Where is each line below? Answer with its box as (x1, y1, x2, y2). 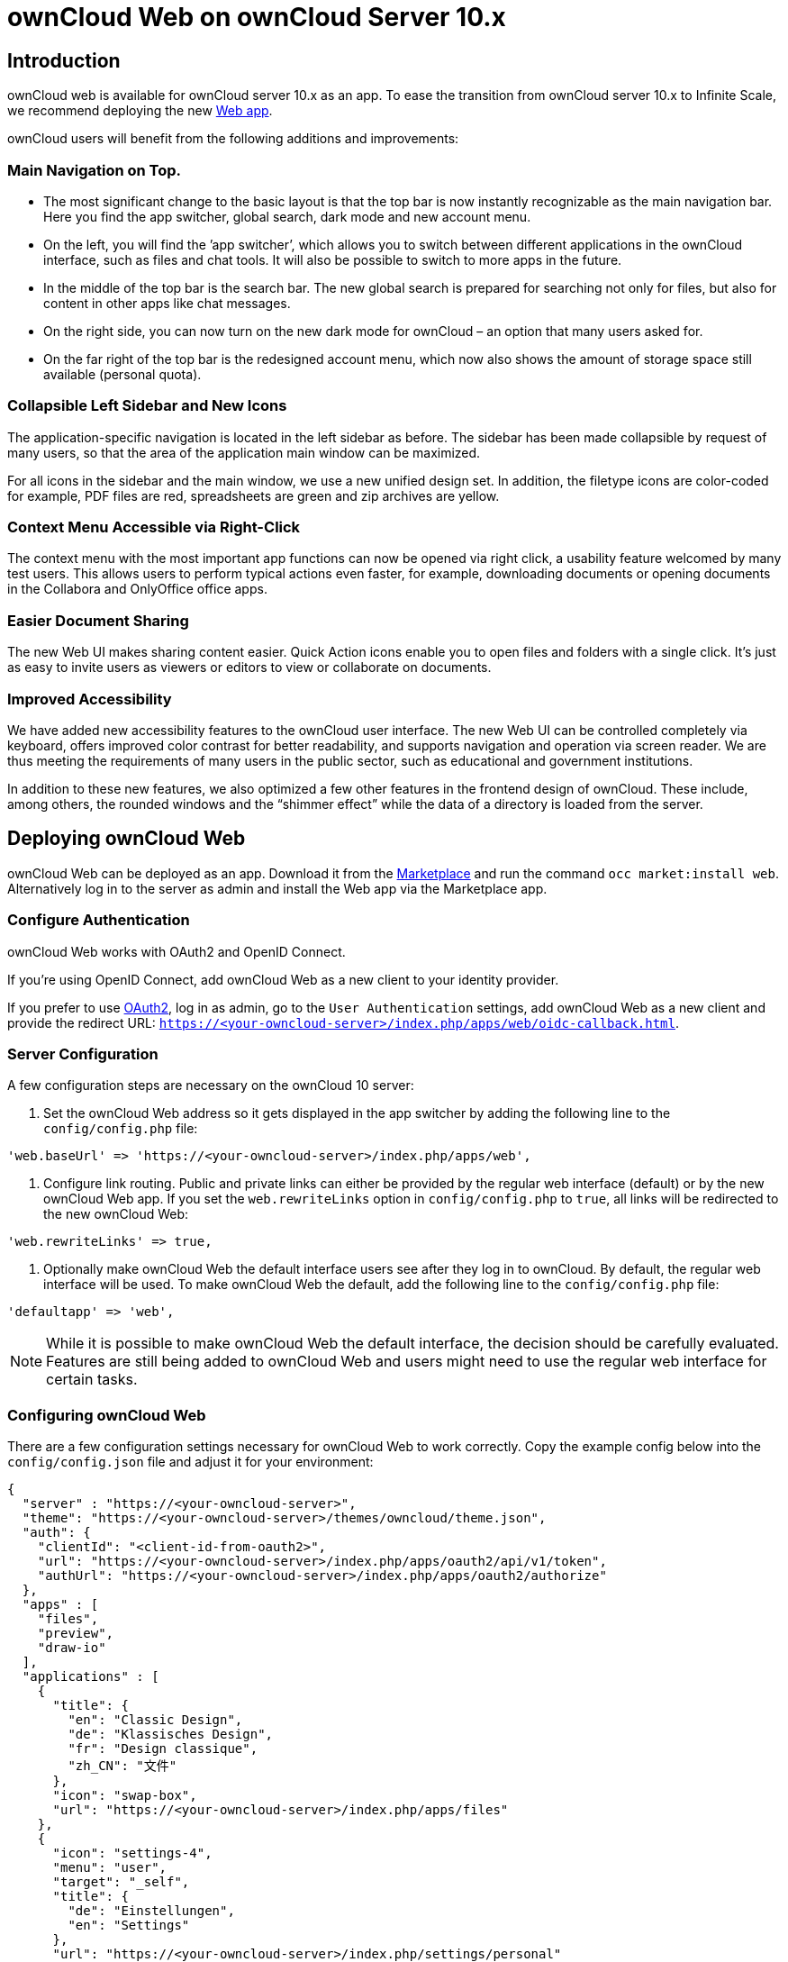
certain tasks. (46, 1370, 138, 1389)
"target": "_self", (52, 1875, 190, 1890)
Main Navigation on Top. (7, 160, 182, 179)
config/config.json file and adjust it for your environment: (7, 1454, 374, 1470)
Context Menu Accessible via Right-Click (7, 518, 301, 537)
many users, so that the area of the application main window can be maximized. (7, 444, 481, 460)
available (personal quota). (43, 366, 202, 382)
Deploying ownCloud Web (7, 827, 246, 850)
